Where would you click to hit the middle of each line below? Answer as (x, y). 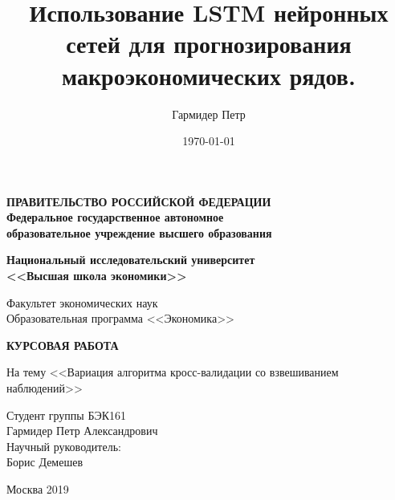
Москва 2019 (38, 489)
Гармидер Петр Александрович (82, 431)
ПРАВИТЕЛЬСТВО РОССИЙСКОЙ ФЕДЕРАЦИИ (139, 201)
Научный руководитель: (64, 446)
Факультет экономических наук (82, 302)
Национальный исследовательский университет (131, 260)
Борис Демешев (45, 462)
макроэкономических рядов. (209, 75)
